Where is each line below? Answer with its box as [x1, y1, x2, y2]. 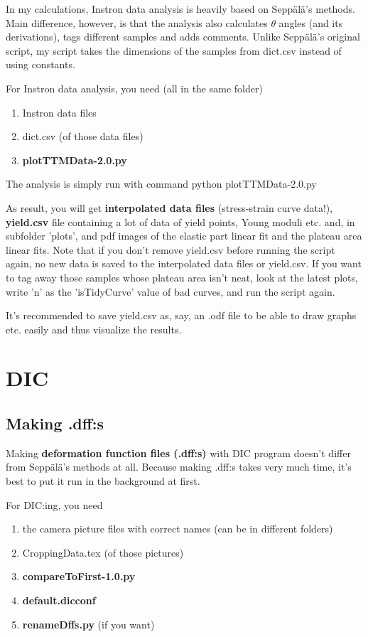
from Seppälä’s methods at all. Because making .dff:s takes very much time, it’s [6, 459, 352, 474]
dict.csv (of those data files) [22, 129, 144, 144]
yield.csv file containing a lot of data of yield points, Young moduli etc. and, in [6, 214, 355, 229]
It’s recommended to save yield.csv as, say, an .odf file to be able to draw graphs [6, 308, 357, 323]
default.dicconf [22, 593, 96, 608]
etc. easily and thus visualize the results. [6, 321, 182, 336]
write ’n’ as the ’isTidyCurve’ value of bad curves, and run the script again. [6, 284, 335, 299]
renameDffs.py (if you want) [22, 616, 155, 631]
